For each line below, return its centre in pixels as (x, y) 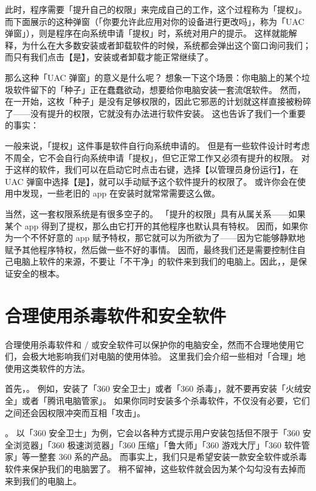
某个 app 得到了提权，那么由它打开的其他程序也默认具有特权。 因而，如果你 (156, 225)
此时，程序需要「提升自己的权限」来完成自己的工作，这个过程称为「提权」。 (156, 9)
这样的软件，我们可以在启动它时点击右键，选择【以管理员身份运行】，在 (156, 169)
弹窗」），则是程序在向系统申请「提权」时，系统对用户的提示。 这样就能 (147, 33)
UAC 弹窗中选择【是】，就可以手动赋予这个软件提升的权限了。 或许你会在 (151, 181)
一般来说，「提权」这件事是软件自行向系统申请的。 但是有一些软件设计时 (149, 145)
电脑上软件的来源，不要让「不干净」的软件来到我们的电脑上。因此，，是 (156, 261)
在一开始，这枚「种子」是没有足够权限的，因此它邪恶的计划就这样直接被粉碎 (158, 101)
